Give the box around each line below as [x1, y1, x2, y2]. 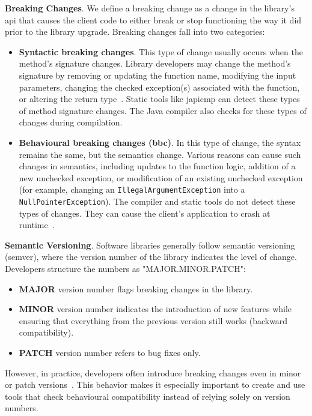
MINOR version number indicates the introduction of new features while [19, 303, 292, 315]
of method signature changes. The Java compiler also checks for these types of [19, 104, 307, 116]
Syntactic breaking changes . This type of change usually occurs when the [19, 45, 303, 58]
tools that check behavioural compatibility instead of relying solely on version [5, 390, 290, 402]
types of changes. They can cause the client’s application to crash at [19, 206, 271, 219]
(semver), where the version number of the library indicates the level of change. [5, 250, 297, 263]
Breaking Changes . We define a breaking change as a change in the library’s [5, 2, 295, 14]
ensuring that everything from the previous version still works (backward [19, 314, 288, 327]
